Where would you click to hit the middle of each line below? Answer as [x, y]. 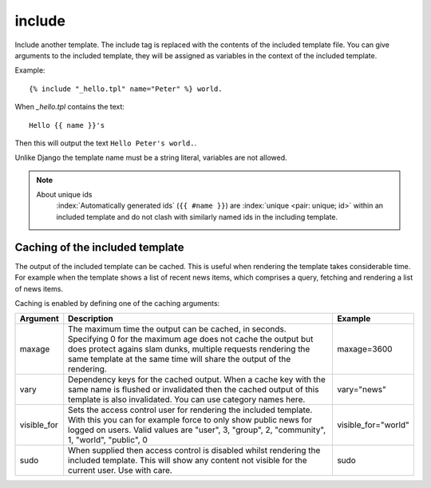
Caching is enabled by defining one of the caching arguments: [117, 303]
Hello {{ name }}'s [67, 125]
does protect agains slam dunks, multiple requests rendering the [189, 349]
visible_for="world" [373, 425]
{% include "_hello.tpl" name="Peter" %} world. [126, 89]
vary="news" [361, 390]
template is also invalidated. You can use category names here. [187, 399]
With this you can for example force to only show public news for [190, 420]
